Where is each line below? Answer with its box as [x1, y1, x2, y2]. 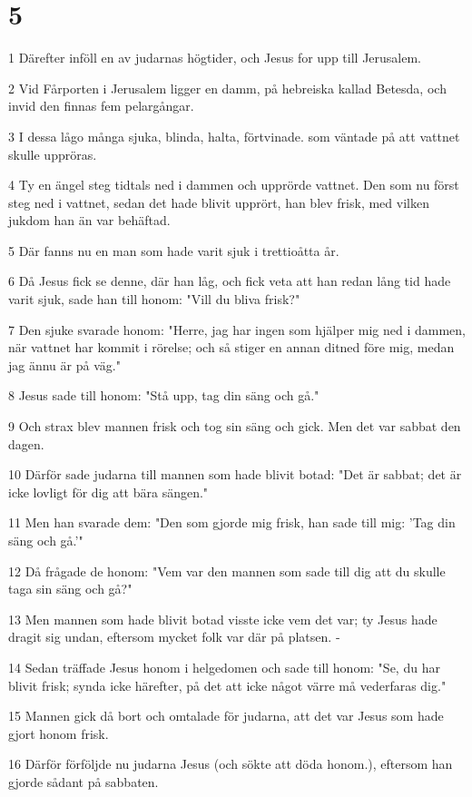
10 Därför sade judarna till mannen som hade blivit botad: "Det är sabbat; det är [8, 465, 462, 484]
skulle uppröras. [8, 144, 97, 163]
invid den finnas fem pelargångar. [8, 96, 194, 115]
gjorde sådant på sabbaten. [8, 772, 159, 791]
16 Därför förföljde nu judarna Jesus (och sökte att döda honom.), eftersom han [8, 754, 453, 773]
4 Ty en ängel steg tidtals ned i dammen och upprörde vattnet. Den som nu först [8, 175, 459, 194]
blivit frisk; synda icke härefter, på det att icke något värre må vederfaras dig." [8, 675, 447, 694]
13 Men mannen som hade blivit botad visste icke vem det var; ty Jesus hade [8, 609, 438, 628]
